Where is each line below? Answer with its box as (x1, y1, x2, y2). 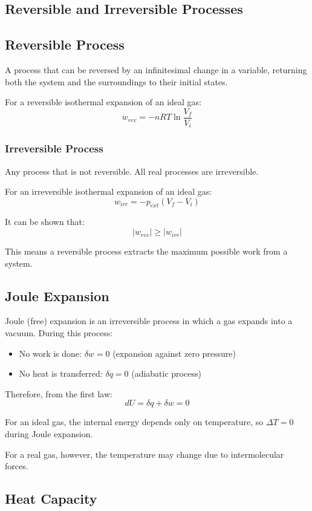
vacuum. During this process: (5, 327, 113, 339)
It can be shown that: (5, 215, 85, 228)
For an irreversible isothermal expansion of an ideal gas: (5, 185, 212, 198)
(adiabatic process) (131, 367, 201, 380)
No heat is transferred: (19, 367, 103, 380)
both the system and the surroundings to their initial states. (5, 75, 228, 88)
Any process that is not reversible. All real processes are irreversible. (5, 164, 259, 177)
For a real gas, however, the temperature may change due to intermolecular (5, 448, 284, 460)
